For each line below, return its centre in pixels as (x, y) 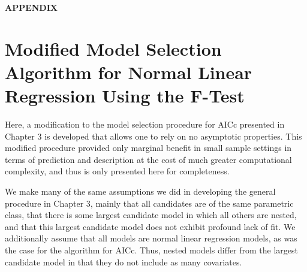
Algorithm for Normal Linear (129, 72)
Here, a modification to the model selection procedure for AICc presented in (145, 124)
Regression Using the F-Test (125, 96)
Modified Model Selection (113, 48)
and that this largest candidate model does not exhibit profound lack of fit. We (150, 226)
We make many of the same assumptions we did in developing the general (140, 191)
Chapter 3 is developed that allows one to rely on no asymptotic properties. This (153, 136)
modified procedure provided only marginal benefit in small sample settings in (148, 148)
